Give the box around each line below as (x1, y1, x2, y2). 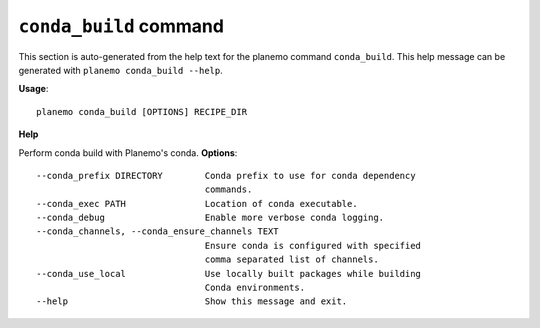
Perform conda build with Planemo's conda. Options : (18, 146, 238, 159)
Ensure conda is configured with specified (204, 240, 422, 251)
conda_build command (18, 15, 225, 37)
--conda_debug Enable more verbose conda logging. (36, 212, 385, 224)
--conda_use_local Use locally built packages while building (36, 268, 422, 279)
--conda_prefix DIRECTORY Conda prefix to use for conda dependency (36, 170, 416, 181)
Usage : (18, 83, 49, 95)
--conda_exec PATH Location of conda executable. (36, 198, 359, 209)
